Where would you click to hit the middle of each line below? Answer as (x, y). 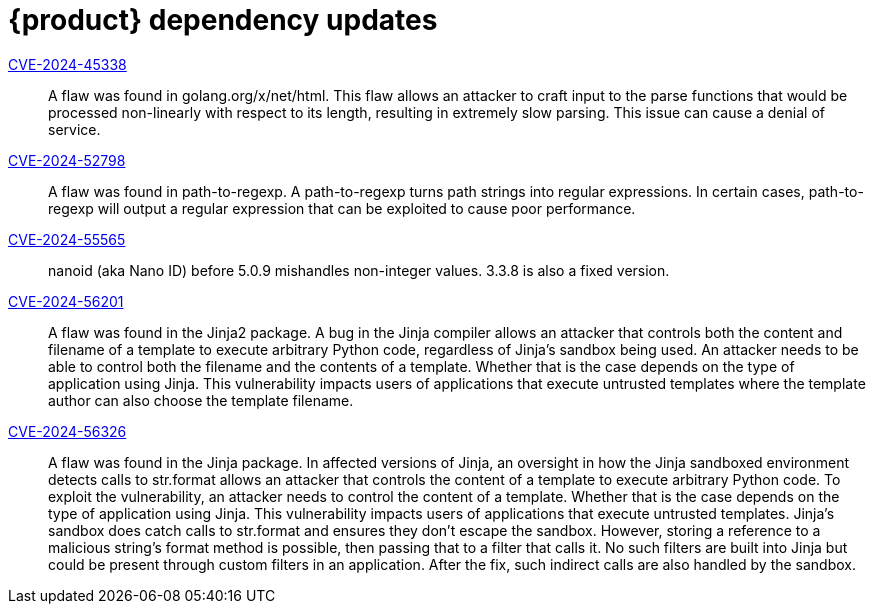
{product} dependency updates (223, 20)
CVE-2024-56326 (67, 431)
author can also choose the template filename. (201, 400)
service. (74, 129)
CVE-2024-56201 (66, 301)
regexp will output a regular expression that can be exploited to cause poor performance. (342, 208)
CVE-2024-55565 (67, 239)
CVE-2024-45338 (67, 64)
